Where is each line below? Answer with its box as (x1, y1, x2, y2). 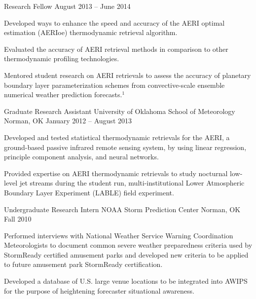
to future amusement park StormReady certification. (4, 259, 163, 269)
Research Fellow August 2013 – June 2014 (4, 1, 131, 11)
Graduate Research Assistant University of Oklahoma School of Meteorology (4, 106, 235, 116)
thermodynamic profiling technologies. (4, 53, 119, 64)
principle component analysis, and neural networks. (4, 151, 159, 162)
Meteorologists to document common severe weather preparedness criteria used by (4, 240, 253, 250)
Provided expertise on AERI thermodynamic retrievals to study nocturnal (4, 168, 228, 178)
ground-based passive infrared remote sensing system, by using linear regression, (4, 142, 247, 152)
